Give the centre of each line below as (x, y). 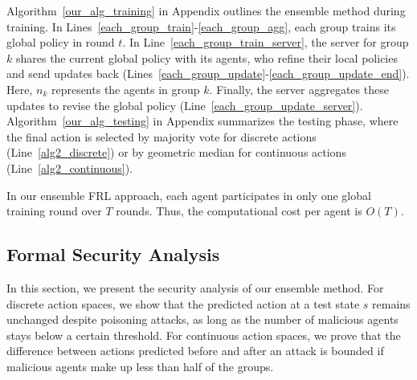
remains (391, 303)
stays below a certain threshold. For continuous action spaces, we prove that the (204, 335)
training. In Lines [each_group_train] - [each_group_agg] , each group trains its (201, 26)
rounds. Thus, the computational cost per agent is (239, 211)
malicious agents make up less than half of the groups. (140, 366)
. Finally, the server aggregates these (299, 89)
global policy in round (61, 42)
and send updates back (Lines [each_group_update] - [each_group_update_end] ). (208, 74)
